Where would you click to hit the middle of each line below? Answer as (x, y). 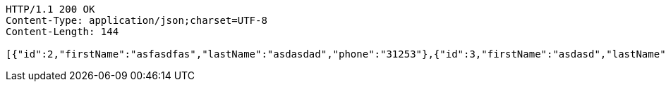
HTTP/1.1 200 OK (50, 9)
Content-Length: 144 (62, 32)
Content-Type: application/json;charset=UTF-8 (137, 20)
